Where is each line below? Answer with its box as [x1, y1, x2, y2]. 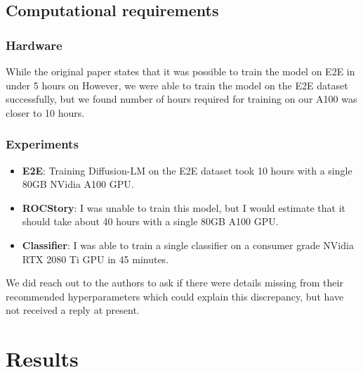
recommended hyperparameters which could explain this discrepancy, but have [6, 289, 344, 303]
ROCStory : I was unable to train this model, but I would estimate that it [22, 200, 345, 215]
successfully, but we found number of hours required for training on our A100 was [6, 91, 357, 106]
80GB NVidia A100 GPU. [22, 177, 134, 191]
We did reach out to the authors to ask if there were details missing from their [6, 275, 343, 290]
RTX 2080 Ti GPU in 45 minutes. [22, 251, 169, 266]
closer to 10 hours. [6, 105, 85, 120]
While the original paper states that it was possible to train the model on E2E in [6, 64, 355, 78]
